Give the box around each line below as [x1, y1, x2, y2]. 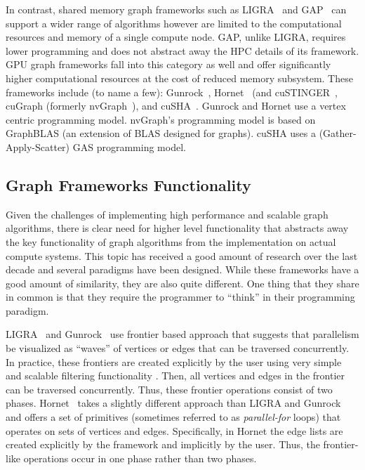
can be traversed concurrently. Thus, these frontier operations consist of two [6, 381, 333, 396]
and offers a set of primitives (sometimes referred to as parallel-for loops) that [6, 410, 341, 424]
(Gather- [319, 126, 357, 141]
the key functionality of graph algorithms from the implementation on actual [6, 234, 336, 249]
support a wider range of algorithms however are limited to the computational [6, 15, 342, 30]
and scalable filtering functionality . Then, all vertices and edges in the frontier [6, 368, 345, 383]
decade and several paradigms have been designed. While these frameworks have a [6, 262, 359, 277]
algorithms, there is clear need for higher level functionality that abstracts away [6, 221, 349, 235]
